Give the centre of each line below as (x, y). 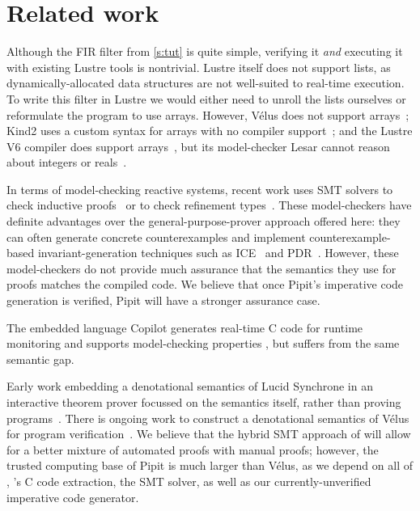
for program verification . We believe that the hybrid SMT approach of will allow (209, 434)
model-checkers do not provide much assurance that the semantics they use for (202, 268)
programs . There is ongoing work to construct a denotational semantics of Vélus (208, 418)
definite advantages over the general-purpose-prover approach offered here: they (204, 221)
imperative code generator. (73, 497)
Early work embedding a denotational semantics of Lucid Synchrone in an (190, 386)
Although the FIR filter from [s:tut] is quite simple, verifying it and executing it (205, 51)
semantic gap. (40, 359)
